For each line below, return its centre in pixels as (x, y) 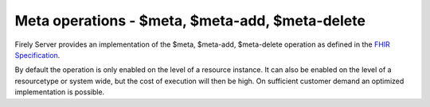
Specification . (37, 55)
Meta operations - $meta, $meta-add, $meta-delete (190, 21)
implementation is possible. (60, 92)
